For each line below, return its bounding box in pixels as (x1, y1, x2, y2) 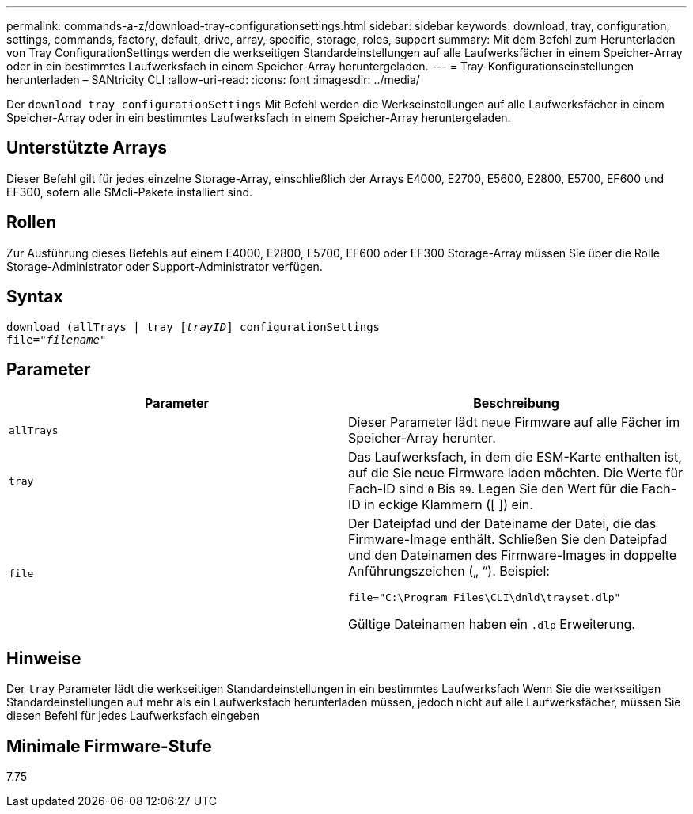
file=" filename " (6, 333, 107, 346)
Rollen (6, 212, 57, 233)
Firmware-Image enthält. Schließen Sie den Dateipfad (348, 531, 668, 548)
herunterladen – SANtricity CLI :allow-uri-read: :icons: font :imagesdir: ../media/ (6, 73, 420, 86)
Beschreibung (473, 395, 559, 412)
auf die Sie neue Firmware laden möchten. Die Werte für (348, 465, 683, 481)
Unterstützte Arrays (6, 138, 168, 158)
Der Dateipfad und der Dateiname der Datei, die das (348, 515, 657, 532)
